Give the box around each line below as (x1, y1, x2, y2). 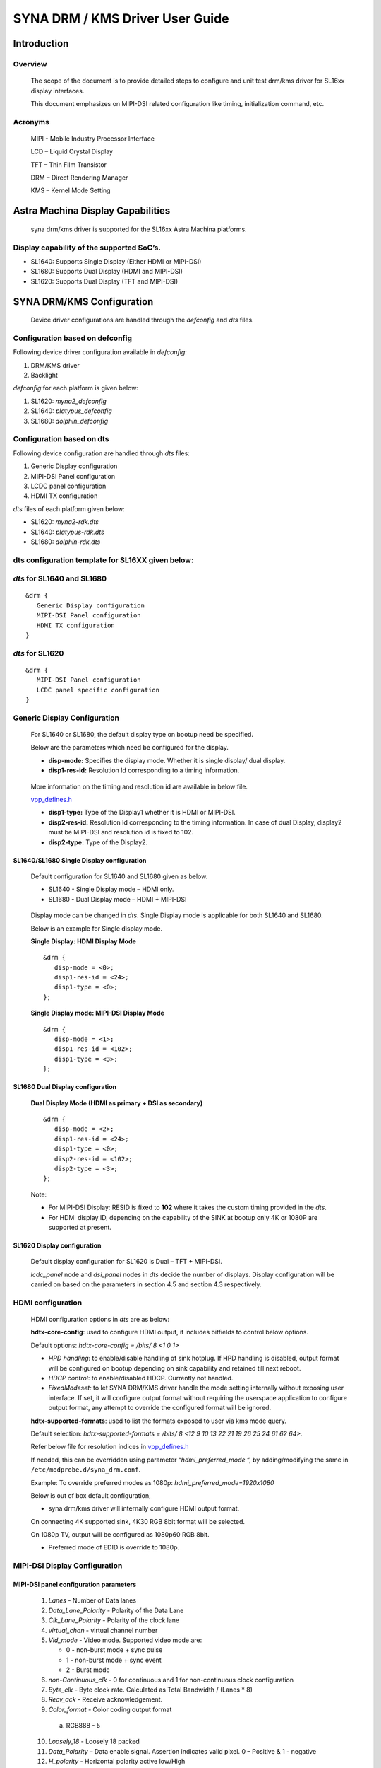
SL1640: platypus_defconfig (30, 407, 112, 415)
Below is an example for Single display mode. (30, 924, 163, 933)
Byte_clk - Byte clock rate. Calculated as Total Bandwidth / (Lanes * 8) (48, 1685, 253, 1694)
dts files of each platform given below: (13, 504, 125, 513)
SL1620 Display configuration (13, 1241, 102, 1250)
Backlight (30, 371, 58, 380)
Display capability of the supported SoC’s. (13, 243, 162, 252)
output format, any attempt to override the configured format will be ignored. (48, 1404, 272, 1412)
